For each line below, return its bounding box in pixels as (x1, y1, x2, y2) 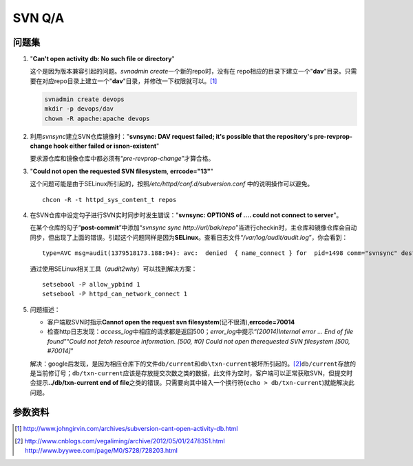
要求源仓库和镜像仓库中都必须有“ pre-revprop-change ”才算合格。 (30, 155, 215, 163)
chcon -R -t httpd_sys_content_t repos (42, 196, 177, 203)
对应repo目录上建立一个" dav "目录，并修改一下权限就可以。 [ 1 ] (41, 76, 218, 85)
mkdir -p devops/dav (44, 105, 114, 113)
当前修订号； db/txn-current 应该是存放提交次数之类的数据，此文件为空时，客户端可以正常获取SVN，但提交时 (35, 369, 353, 377)
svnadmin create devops (44, 95, 125, 103)
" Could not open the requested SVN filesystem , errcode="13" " (30, 167, 213, 175)
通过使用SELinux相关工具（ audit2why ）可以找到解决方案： (30, 265, 198, 273)
